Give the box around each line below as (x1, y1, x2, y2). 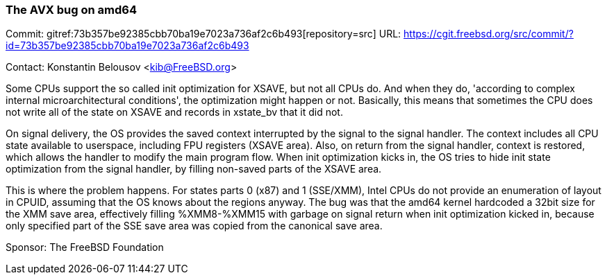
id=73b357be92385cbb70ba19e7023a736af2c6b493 (6, 40, 249, 52)
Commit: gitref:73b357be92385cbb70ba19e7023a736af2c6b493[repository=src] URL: (6, 28, 401, 40)
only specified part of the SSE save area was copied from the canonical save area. (6, 220, 383, 232)
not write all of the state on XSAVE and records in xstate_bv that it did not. (6, 106, 343, 119)
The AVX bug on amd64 (6, 3, 138, 17)
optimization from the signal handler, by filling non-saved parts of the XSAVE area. (6, 163, 382, 175)
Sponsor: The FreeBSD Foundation (6, 241, 164, 254)
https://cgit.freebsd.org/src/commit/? (404, 28, 574, 40)
